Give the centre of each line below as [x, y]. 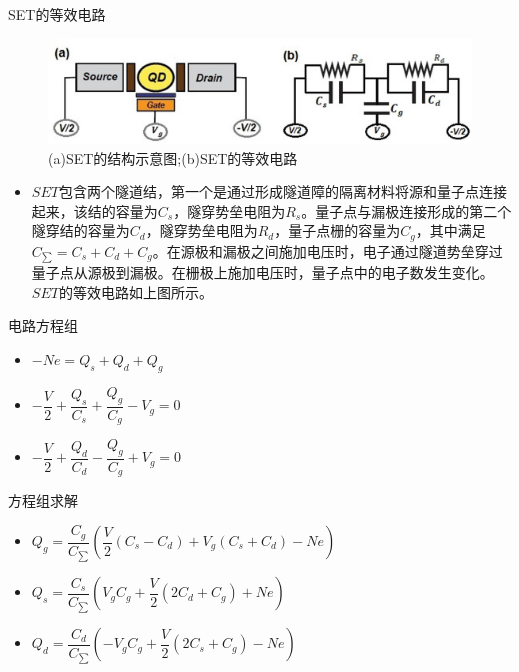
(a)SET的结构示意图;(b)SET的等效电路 [173, 157]
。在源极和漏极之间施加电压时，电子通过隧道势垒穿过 [327, 250]
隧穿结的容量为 [80, 230]
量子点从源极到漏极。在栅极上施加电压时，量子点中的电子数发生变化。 [262, 272]
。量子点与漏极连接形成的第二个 [406, 210]
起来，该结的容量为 [94, 210]
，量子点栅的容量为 [337, 230]
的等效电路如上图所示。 [135, 291]
